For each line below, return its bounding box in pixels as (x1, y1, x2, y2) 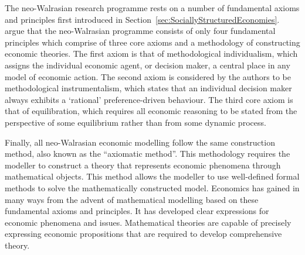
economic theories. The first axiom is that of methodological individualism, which (5, 47, 298, 60)
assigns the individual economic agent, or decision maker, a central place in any (5, 58, 290, 71)
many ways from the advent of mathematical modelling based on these (5, 193, 259, 205)
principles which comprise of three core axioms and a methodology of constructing (5, 36, 300, 48)
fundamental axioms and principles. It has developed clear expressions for (5, 205, 269, 217)
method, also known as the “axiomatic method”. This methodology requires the (5, 147, 290, 160)
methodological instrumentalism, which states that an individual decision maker (5, 82, 292, 94)
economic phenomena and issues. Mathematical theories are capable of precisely (5, 216, 292, 228)
